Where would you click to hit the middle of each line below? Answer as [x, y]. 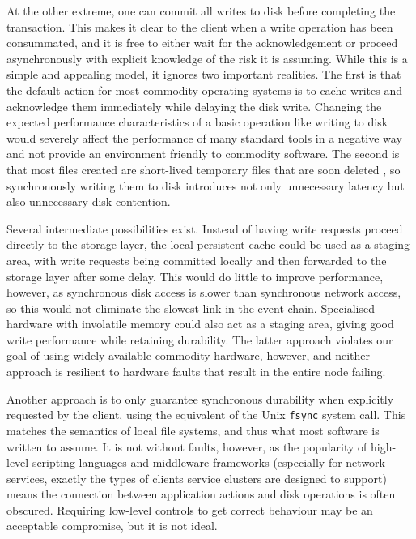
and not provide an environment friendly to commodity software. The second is [203, 154]
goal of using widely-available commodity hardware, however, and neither [189, 355]
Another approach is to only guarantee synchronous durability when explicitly [200, 398]
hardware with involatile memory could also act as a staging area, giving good [200, 324]
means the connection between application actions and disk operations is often [201, 494]
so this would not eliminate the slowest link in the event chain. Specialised [191, 308]
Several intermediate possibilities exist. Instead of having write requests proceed [205, 228]
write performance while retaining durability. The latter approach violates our [200, 339]
